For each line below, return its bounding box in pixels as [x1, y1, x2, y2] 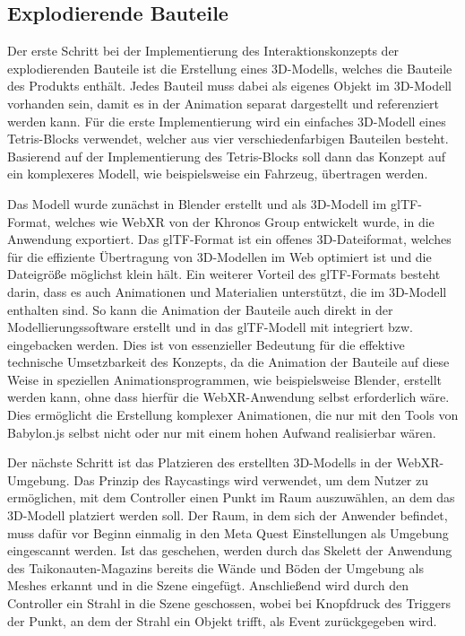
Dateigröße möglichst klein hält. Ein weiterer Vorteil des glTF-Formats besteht [7, 265, 441, 283]
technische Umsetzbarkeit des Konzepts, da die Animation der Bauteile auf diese [7, 353, 450, 371]
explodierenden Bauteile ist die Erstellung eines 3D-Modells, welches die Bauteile [7, 58, 452, 77]
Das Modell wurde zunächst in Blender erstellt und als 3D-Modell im [7, 194, 387, 213]
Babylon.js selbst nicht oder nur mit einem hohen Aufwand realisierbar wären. [7, 423, 436, 441]
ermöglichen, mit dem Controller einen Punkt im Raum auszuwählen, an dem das [7, 488, 455, 507]
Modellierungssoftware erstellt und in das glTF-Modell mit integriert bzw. [7, 318, 413, 336]
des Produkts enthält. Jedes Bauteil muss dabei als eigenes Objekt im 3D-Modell [7, 76, 452, 95]
